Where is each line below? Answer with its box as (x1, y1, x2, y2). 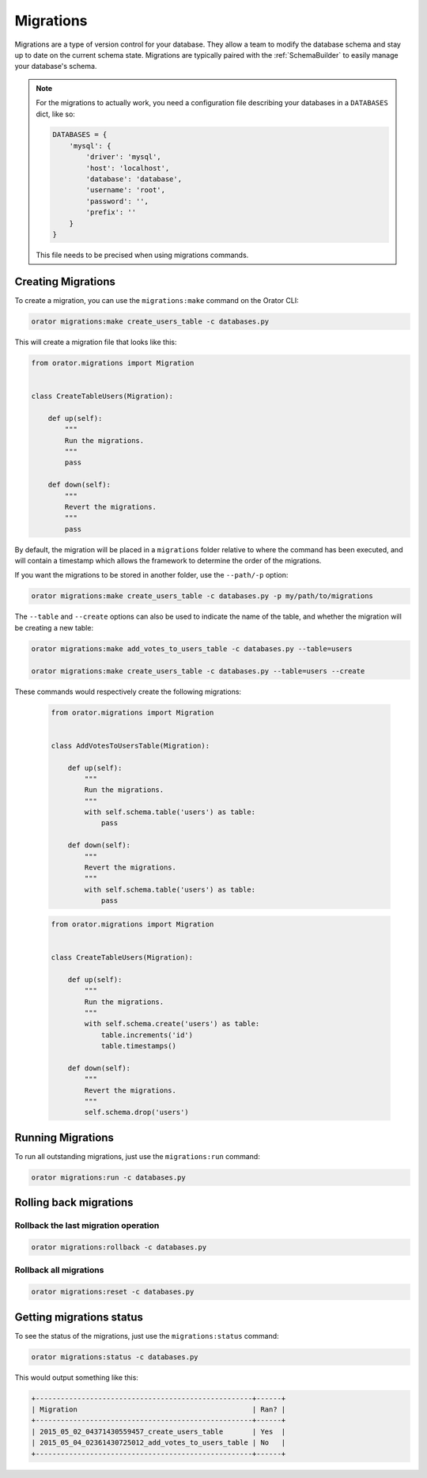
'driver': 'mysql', (85, 153, 161, 161)
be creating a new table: (14, 623, 94, 632)
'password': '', (85, 196, 149, 206)
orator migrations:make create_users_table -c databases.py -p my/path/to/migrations (31, 592, 373, 601)
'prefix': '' (85, 208, 137, 217)
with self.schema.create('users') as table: (84, 1019, 260, 1029)
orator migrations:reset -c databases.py (31, 1287, 195, 1297)
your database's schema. (14, 62, 97, 71)
